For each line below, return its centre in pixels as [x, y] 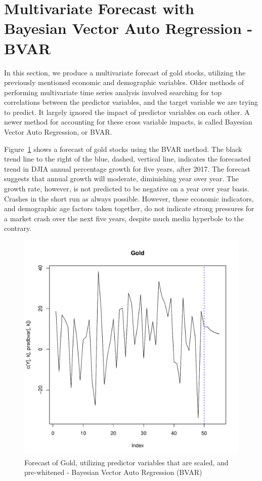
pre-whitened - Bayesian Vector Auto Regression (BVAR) [113, 472]
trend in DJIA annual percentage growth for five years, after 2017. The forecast [127, 168]
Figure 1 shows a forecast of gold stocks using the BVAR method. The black [123, 149]
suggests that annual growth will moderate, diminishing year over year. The [122, 178]
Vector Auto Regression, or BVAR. [58, 132]
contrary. [18, 228]
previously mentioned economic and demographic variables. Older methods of [124, 82]
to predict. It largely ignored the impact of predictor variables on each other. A [127, 112]
